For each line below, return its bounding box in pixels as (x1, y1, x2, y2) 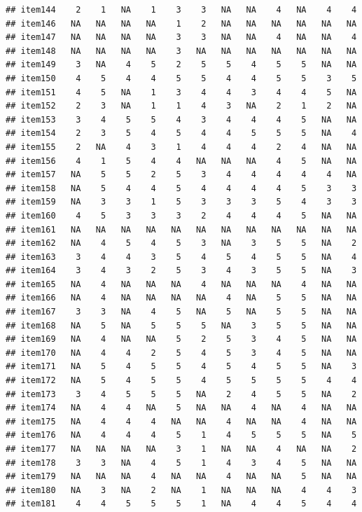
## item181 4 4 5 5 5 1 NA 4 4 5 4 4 (6, 499, 357, 509)
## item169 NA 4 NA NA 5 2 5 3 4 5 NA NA (6, 334, 357, 345)
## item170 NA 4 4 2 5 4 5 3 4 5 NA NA (6, 347, 357, 358)
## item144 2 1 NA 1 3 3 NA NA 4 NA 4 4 (6, 5, 357, 15)
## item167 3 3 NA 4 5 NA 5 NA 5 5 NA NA (6, 307, 357, 317)
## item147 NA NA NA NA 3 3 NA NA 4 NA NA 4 (6, 32, 357, 43)
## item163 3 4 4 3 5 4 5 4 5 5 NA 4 (6, 251, 357, 262)
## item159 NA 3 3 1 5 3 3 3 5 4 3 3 (6, 197, 357, 207)
